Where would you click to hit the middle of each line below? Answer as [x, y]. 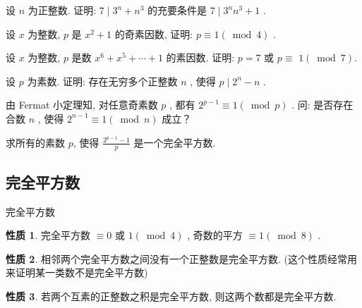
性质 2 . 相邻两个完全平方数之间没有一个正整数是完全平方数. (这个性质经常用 [181, 258]
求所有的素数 [35, 142]
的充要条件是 [177, 10]
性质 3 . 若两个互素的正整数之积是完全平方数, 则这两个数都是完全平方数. [171, 296]
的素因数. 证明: [200, 57]
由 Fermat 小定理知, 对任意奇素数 [82, 105]
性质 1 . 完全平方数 [48, 235]
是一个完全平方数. [175, 142]
